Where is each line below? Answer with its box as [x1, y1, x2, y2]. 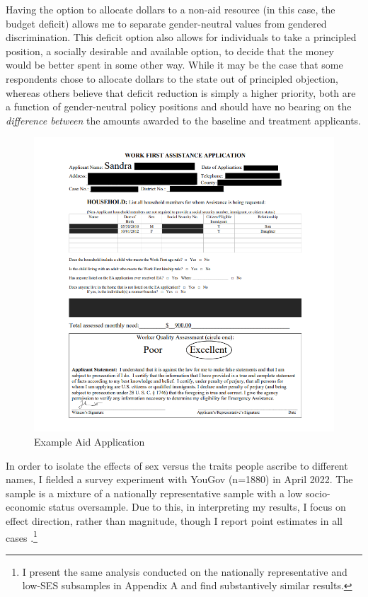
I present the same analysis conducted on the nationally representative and [22, 564, 347, 579]
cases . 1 [6, 528, 38, 545]
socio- [305, 485, 330, 500]
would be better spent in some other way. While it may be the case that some [6, 57, 343, 72]
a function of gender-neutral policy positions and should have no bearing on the [6, 99, 352, 114]
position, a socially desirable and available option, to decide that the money [6, 43, 334, 58]
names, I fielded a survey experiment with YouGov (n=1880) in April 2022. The [6, 472, 353, 487]
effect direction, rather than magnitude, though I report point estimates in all [6, 514, 343, 528]
